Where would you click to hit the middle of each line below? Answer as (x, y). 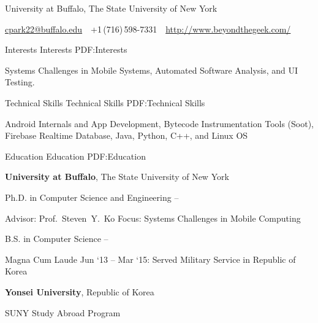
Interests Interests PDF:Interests (66, 49)
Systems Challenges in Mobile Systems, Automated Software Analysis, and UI (152, 70)
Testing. (20, 82)
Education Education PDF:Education (75, 156)
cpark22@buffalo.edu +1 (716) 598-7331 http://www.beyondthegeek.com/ (148, 29)
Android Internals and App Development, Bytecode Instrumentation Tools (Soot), (159, 123)
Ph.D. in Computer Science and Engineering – (92, 197)
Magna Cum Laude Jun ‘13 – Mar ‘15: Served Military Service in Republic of (150, 259)
